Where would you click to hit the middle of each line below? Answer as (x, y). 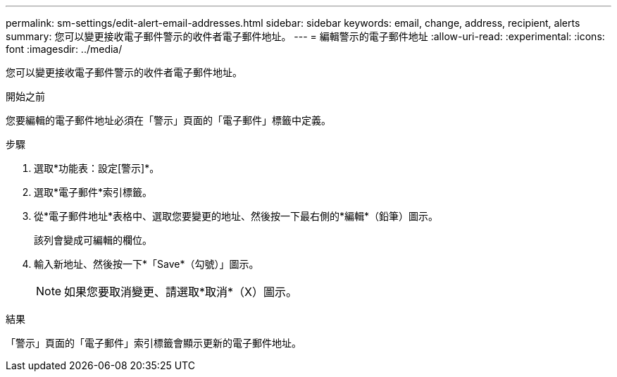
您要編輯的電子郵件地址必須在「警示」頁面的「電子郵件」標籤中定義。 (168, 120)
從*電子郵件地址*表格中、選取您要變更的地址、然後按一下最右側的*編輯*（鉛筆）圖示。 (236, 216)
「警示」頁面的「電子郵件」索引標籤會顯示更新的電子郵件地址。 (154, 343)
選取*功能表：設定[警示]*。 (97, 168)
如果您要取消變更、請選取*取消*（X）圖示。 (181, 292)
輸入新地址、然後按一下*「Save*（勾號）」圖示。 (147, 264)
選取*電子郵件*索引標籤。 (93, 192)
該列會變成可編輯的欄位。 (93, 240)
